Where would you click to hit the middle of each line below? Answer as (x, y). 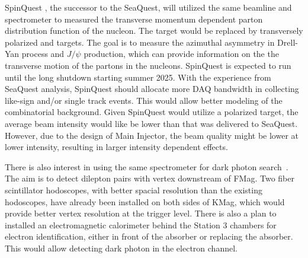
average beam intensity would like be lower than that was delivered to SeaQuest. (151, 123)
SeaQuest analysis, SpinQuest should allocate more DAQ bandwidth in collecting (152, 89)
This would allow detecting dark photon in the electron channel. (121, 248)
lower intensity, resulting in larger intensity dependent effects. (116, 147)
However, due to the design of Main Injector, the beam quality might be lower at (152, 135)
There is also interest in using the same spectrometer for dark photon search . (147, 166)
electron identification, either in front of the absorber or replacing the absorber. (149, 236)
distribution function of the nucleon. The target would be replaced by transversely (154, 31)
